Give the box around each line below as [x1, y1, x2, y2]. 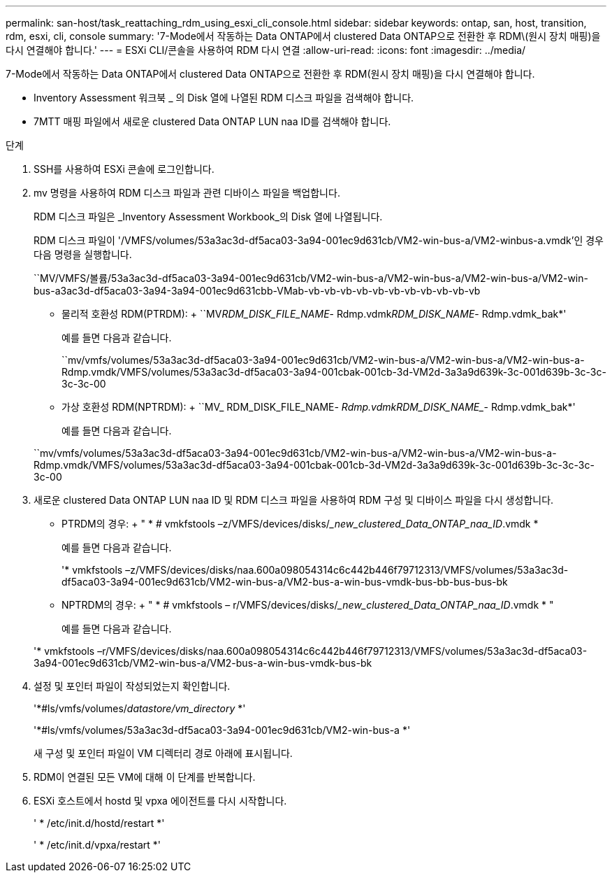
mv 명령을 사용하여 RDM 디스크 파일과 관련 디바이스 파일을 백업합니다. [34, 187, 340, 199]
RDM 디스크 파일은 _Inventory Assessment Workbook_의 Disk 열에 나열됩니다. [34, 211, 383, 222]
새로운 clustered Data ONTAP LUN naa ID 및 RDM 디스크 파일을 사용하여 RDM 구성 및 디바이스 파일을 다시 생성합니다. [34, 494, 554, 506]
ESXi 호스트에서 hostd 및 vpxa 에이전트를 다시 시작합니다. [34, 795, 287, 807]
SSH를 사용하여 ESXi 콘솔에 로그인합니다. [34, 163, 214, 175]
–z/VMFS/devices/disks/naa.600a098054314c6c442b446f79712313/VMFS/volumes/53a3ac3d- [125, 564, 569, 576]
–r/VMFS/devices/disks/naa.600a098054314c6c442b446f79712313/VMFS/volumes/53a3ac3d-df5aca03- [97, 645, 588, 657]
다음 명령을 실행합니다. [34, 248, 132, 260]
